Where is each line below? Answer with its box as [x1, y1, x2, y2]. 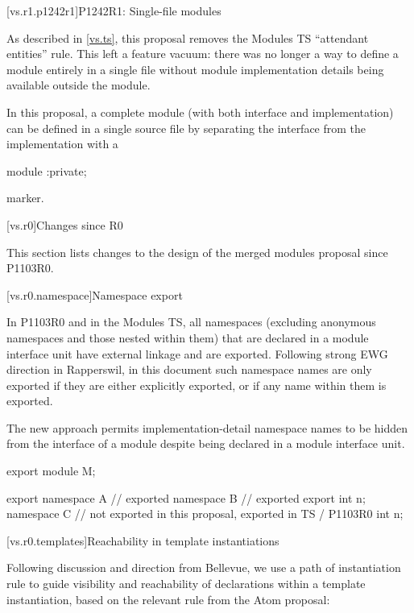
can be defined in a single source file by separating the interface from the [6, 119, 366, 136]
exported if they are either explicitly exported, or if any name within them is [6, 376, 387, 393]
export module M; [6, 462, 96, 479]
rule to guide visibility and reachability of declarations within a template [6, 575, 366, 592]
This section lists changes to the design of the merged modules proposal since [6, 243, 388, 260]
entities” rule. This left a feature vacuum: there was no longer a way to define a [6, 45, 399, 62]
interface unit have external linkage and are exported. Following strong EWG [6, 345, 388, 362]
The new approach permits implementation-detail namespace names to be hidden [6, 419, 408, 436]
